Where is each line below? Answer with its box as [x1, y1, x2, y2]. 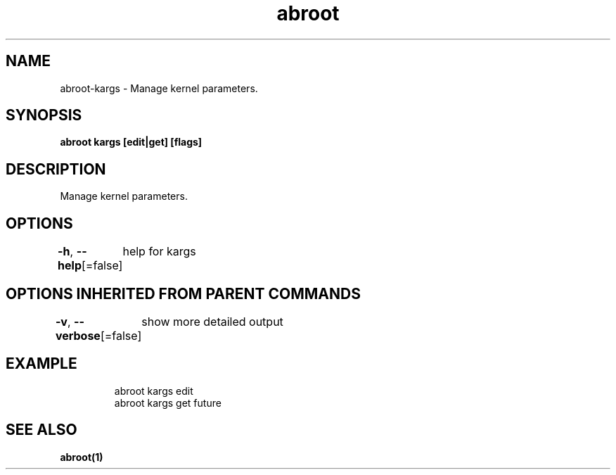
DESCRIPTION [6, 160, 106, 178]
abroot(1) [60, 450, 103, 463]
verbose [55, 328, 101, 343]
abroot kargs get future [114, 396, 222, 409]
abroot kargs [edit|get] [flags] [60, 136, 203, 148]
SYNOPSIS [6, 106, 82, 125]
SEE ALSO [6, 421, 77, 439]
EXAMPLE [6, 355, 77, 373]
